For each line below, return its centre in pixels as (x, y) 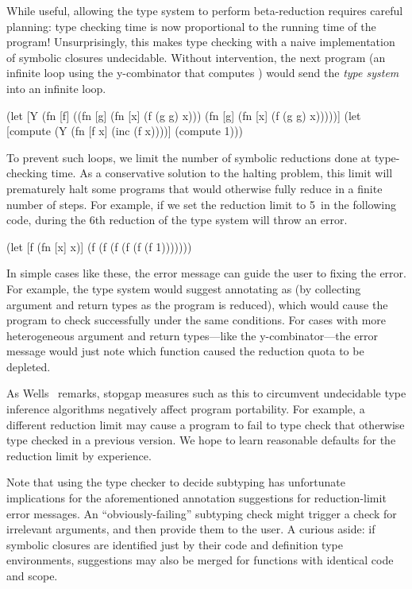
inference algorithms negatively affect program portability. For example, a (186, 409)
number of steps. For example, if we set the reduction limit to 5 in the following (201, 204)
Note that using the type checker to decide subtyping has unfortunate (176, 482)
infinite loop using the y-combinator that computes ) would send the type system (203, 73)
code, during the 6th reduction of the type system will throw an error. (177, 220)
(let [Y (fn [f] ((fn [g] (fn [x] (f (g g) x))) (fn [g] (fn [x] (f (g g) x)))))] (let (184, 115)
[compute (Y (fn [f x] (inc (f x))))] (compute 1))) (125, 131)
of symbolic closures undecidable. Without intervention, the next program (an (196, 57)
